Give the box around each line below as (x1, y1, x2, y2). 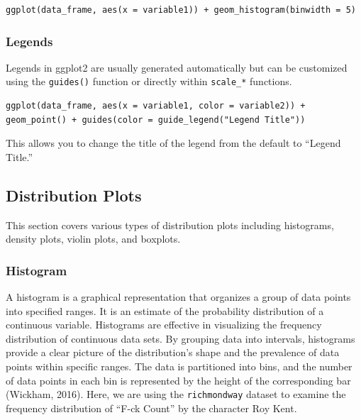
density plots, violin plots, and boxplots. (6, 231, 181, 246)
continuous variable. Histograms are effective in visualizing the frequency (6, 317, 322, 332)
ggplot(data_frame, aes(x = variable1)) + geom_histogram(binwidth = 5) (6, 5, 356, 15)
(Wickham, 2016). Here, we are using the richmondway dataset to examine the (6, 387, 346, 402)
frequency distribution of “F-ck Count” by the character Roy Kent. (6, 400, 297, 415)
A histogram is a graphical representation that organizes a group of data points (6, 289, 351, 304)
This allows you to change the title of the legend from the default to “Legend (6, 136, 341, 150)
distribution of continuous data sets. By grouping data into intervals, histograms (6, 331, 355, 346)
